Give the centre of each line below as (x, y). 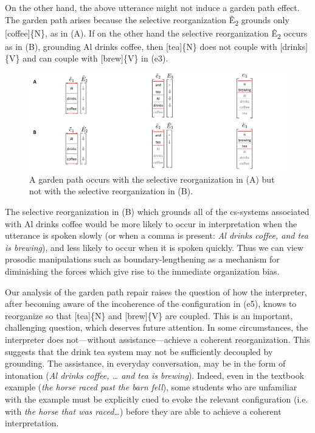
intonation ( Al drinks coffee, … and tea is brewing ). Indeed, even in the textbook (155, 375)
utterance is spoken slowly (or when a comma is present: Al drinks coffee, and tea (157, 235)
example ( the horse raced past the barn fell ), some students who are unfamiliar (151, 387)
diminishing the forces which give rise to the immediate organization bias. (142, 271)
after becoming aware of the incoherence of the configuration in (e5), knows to (151, 304)
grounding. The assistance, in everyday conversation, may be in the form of (145, 363)
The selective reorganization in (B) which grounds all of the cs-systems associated (157, 212)
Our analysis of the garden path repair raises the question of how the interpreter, (156, 291)
